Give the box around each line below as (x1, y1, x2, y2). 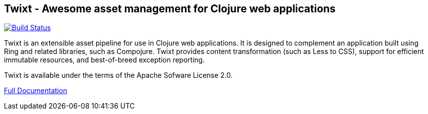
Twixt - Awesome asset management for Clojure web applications (4, 2, 336, 15)
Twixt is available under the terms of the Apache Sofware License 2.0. (4, 71, 233, 80)
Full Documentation (4, 86, 67, 95)
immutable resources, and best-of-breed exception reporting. (4, 56, 205, 64)
